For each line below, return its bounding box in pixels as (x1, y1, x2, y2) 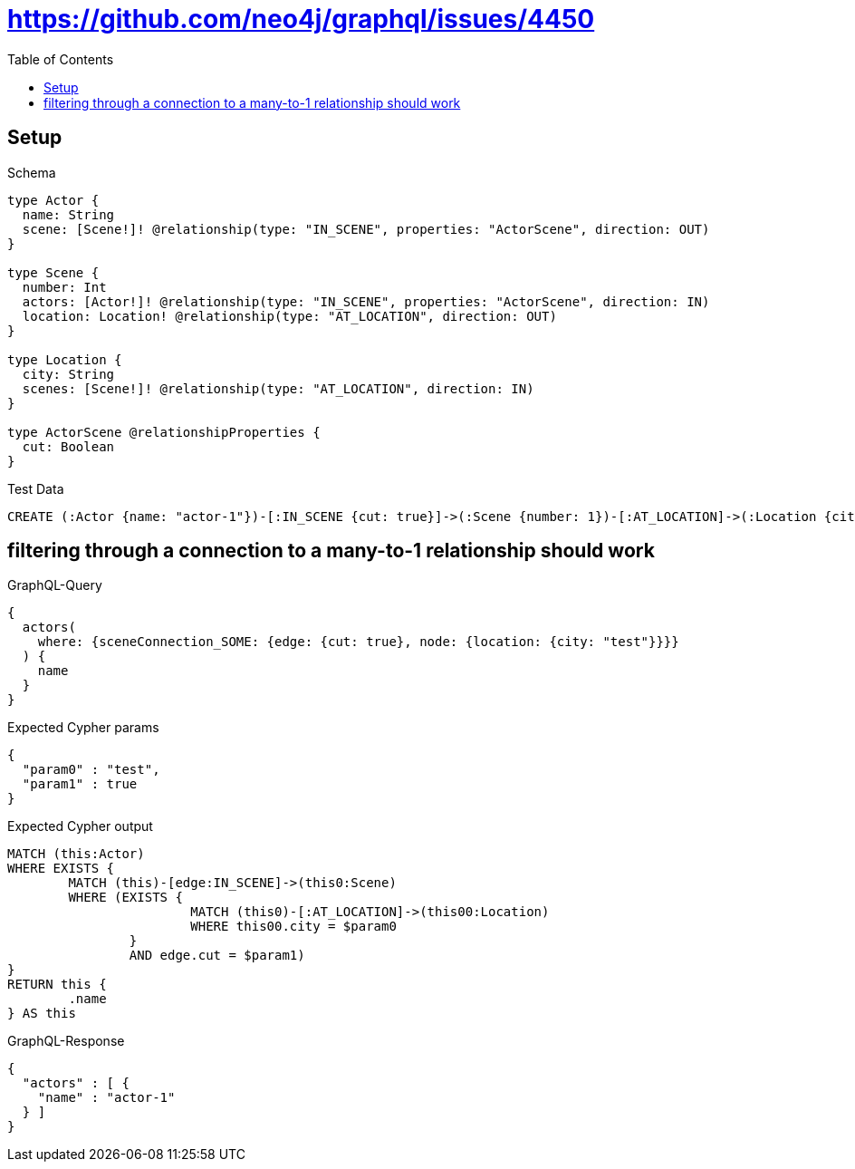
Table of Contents (7, 51, 114, 67)
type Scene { (7, 265, 100, 280)
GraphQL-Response (7, 1033, 125, 1049)
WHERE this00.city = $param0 (190, 919, 397, 934)
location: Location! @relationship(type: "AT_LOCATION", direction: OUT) (22, 308, 557, 324)
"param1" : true (22, 777, 138, 792)
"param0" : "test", (22, 762, 160, 778)
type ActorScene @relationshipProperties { (7, 424, 321, 440)
